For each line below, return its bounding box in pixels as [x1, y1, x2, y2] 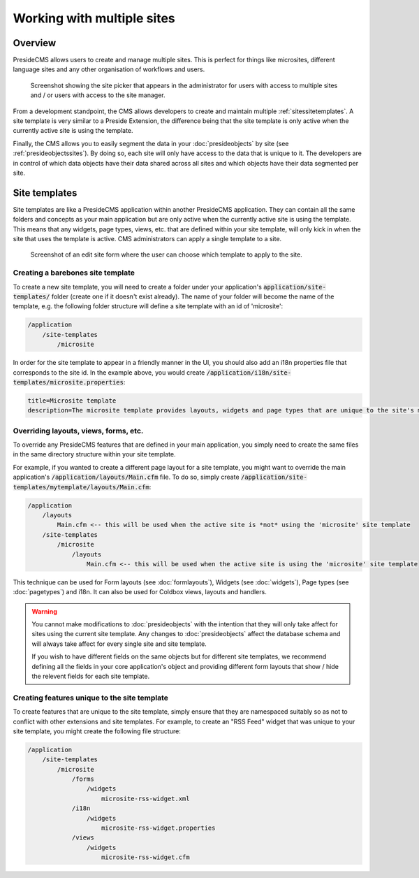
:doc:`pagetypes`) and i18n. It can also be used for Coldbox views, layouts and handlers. [13, 588, 267, 596]
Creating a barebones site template [13, 268, 135, 278]
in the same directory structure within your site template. [13, 450, 176, 459]
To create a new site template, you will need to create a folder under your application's [13, 282, 262, 291]
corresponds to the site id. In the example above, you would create [13, 368, 205, 377]
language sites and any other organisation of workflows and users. [13, 65, 205, 73]
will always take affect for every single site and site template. [31, 640, 207, 648]
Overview [13, 37, 57, 49]
